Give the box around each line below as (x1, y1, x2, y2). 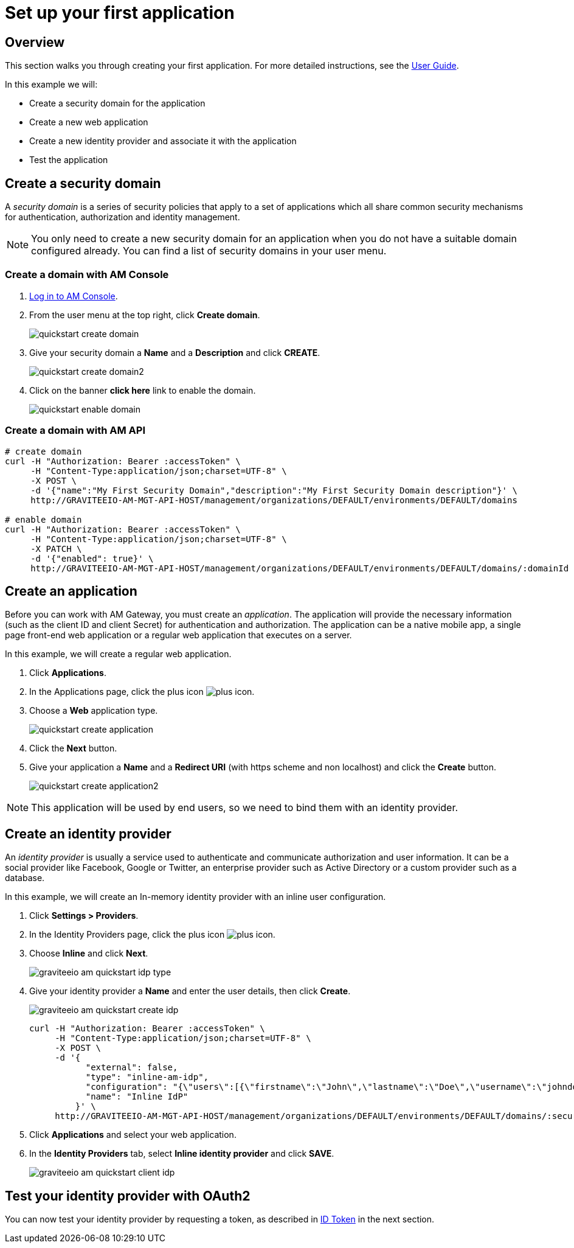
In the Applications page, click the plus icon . (29, 686, 255, 697)
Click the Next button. (29, 743, 117, 754)
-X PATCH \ (30, 543, 82, 554)
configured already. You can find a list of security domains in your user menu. (31, 245, 387, 257)
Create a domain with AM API (5, 424, 146, 437)
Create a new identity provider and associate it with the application (29, 136, 297, 147)
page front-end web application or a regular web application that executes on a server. (5, 630, 352, 641)
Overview (5, 34, 65, 50)
